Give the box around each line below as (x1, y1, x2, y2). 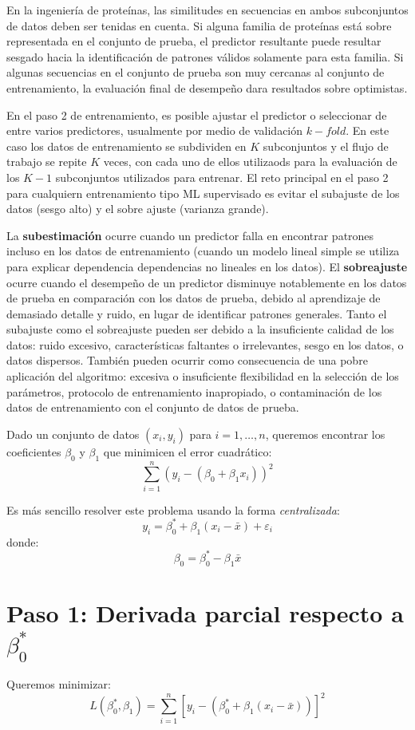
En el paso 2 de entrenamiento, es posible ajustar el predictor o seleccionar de (6, 106, 387, 123)
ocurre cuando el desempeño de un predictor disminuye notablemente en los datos (6, 274, 407, 290)
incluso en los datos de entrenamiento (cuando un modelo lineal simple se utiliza (6, 243, 400, 259)
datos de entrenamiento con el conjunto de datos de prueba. (6, 399, 299, 416)
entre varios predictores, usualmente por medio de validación (6, 122, 303, 139)
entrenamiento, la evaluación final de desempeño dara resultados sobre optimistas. (6, 79, 408, 96)
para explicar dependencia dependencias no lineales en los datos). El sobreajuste (6, 258, 408, 274)
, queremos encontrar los (265, 425, 385, 442)
